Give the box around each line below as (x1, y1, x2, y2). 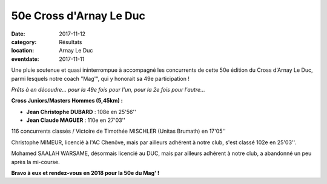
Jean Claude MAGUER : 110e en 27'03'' (26, 116, 125, 124)
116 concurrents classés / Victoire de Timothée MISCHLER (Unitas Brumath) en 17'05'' (11, 127, 226, 135)
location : (11, 47, 35, 54)
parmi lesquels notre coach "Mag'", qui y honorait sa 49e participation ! (11, 75, 190, 82)
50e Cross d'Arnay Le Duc (11, 9, 145, 22)
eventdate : (11, 55, 39, 63)
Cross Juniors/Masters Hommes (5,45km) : (11, 97, 124, 104)
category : (11, 38, 37, 45)
